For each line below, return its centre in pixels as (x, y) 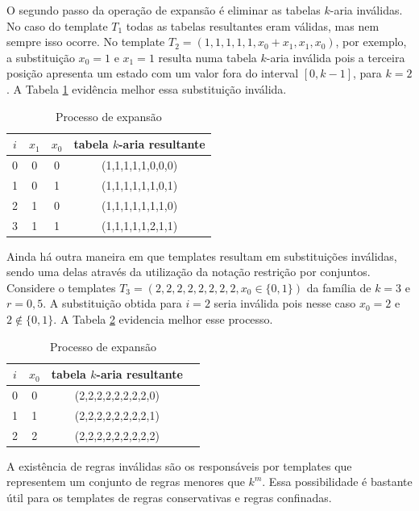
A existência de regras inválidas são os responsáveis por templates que (179, 465)
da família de (339, 287)
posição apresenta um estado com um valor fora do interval (153, 73)
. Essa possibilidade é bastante (337, 482)
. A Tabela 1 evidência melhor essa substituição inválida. (147, 88)
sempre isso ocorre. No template (86, 42)
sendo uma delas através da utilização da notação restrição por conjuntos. (189, 272)
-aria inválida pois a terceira (336, 57)
